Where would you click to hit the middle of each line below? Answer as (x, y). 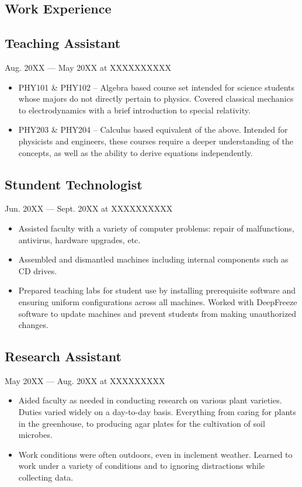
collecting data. (46, 477)
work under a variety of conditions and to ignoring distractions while (142, 466)
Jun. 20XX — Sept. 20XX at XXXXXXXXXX (89, 208)
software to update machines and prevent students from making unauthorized (157, 313)
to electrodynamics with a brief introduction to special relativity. (134, 110)
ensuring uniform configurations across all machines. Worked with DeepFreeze (158, 301)
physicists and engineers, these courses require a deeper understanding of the (156, 141)
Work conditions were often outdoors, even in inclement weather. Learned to (155, 454)
